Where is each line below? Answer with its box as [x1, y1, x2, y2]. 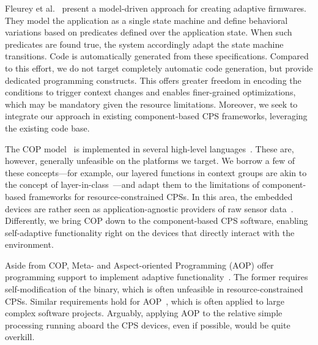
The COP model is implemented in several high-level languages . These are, [5, 142, 294, 155]
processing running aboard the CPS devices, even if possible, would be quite [5, 318, 290, 331]
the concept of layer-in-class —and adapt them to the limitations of [5, 178, 259, 191]
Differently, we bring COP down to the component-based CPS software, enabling [5, 214, 308, 227]
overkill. [5, 330, 35, 343]
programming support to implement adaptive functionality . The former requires [5, 270, 308, 283]
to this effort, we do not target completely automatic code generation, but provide [5, 61, 313, 74]
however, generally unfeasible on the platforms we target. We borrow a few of [5, 154, 295, 167]
